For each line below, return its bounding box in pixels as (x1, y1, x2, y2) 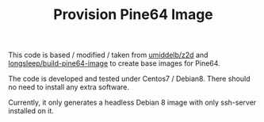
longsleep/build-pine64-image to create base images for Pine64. (8, 59, 220, 68)
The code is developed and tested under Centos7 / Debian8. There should (8, 74, 251, 84)
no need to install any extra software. (8, 82, 129, 92)
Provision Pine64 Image (52, 6, 214, 24)
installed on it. (8, 106, 54, 116)
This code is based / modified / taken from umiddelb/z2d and (8, 50, 209, 60)
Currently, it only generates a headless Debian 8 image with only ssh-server (8, 97, 257, 108)
